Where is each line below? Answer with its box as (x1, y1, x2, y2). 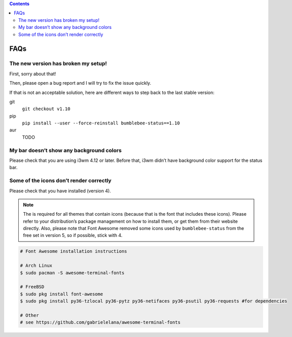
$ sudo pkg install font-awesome (20, 291, 103, 297)
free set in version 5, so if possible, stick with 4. (23, 232, 123, 239)
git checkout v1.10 (22, 106, 70, 112)
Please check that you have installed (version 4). (9, 188, 111, 194)
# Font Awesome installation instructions (20, 249, 127, 254)
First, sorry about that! (9, 71, 56, 77)
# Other (20, 312, 39, 318)
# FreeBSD (20, 284, 45, 290)
